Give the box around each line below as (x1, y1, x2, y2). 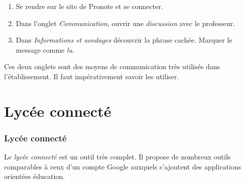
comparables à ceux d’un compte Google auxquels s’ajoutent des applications (4, 161, 241, 171)
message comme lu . (16, 44, 75, 55)
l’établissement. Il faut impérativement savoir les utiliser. (4, 71, 179, 81)
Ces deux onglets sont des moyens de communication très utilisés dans (4, 61, 220, 72)
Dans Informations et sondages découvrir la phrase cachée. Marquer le (16, 35, 232, 45)
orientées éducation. (4, 171, 65, 181)
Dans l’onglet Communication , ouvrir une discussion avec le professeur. (16, 18, 235, 28)
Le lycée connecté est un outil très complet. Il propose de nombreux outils (4, 151, 231, 162)
